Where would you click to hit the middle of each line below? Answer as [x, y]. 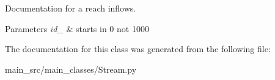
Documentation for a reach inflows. [71, 8]
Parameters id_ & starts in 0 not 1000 [77, 28]
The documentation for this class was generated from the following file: [138, 49]
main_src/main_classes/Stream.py [71, 69]
